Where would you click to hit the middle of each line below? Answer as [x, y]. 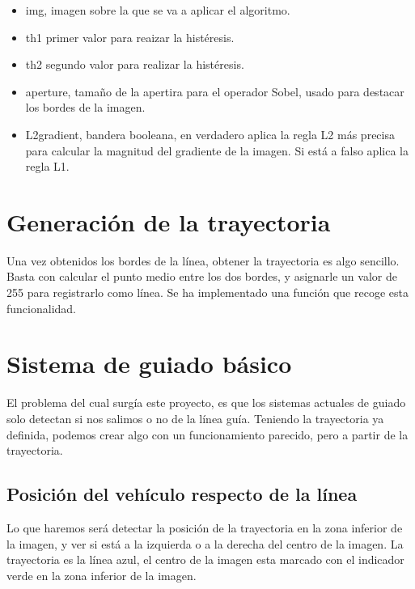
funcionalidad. [41, 308]
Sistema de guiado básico [149, 364]
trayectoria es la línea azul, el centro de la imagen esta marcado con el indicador [205, 559]
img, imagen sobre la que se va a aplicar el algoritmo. [158, 10]
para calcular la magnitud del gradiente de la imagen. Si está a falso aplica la [217, 150]
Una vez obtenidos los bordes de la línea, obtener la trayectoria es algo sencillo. [203, 260]
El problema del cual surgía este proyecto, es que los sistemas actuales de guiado [206, 403]
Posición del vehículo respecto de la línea [182, 494]
